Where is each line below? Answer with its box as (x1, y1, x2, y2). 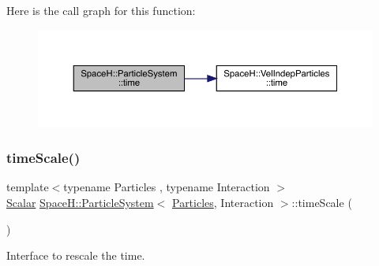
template (6, 179, 49, 195)
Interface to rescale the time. (6, 247, 145, 264)
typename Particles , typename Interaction (63, 179, 270, 195)
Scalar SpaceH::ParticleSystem (6, 194, 154, 210)
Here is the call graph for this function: (6, 2, 196, 18)
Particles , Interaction (171, 194, 274, 210)
